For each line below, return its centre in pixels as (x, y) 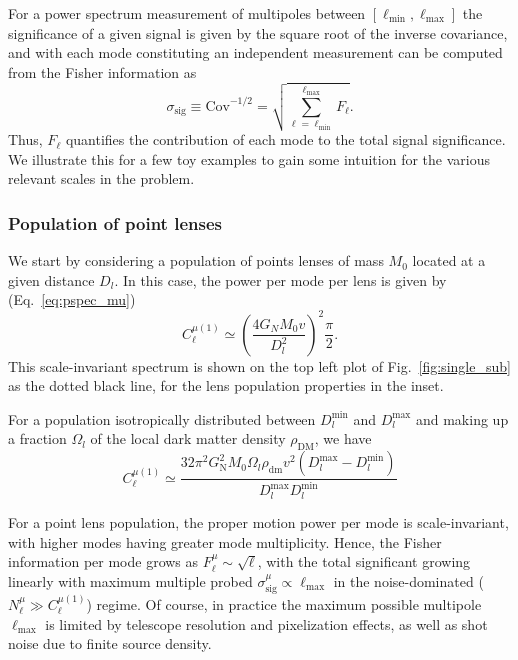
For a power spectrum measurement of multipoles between (187, 13)
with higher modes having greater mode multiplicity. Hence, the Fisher (225, 541)
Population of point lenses (115, 222)
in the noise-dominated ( (408, 580)
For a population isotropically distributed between (162, 418)
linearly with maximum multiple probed (130, 580)
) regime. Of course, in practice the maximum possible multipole (284, 603)
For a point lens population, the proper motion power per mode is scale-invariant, (258, 521)
